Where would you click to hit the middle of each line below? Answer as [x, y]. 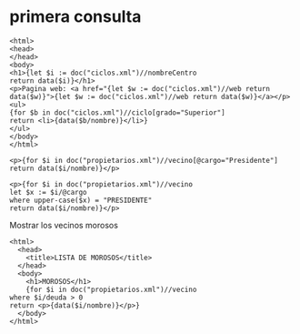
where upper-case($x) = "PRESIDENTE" [81, 200]
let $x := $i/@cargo [49, 192]
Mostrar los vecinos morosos [64, 225]
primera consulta [75, 17]
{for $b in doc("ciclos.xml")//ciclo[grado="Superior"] [117, 112]
